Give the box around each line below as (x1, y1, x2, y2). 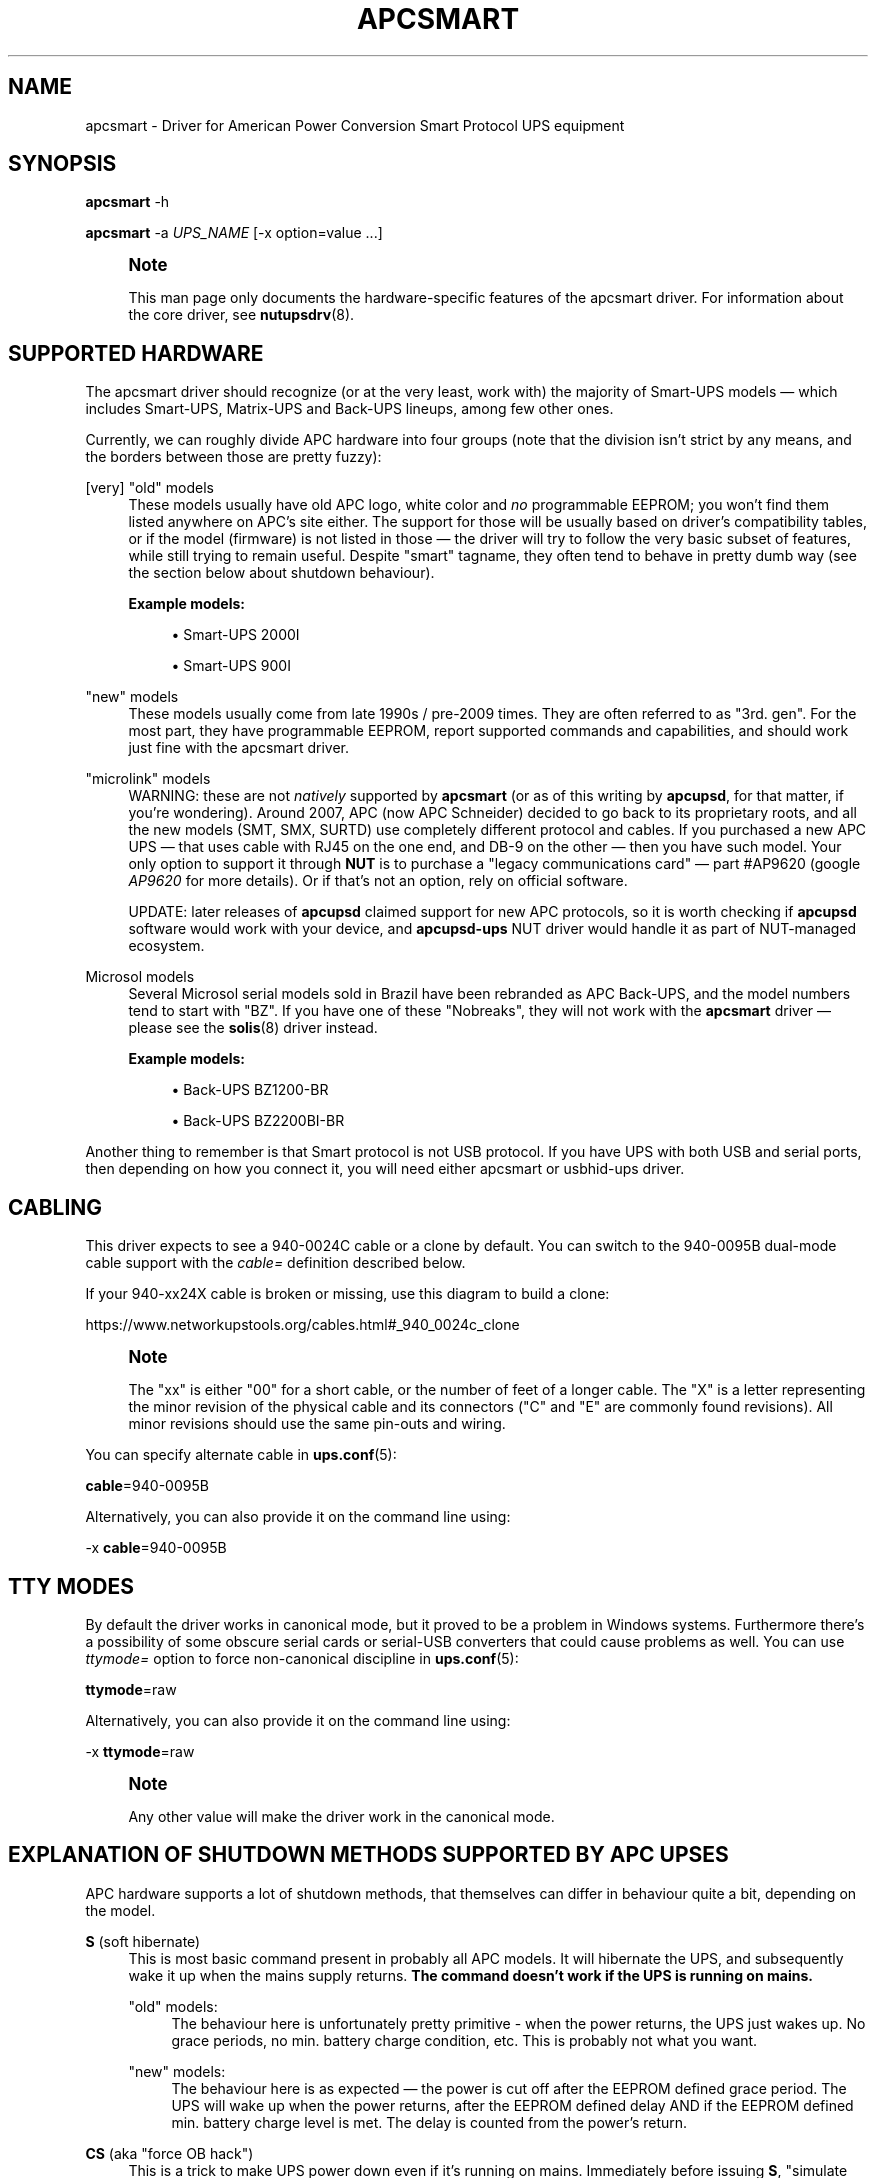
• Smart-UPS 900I (171, 657, 291, 675)
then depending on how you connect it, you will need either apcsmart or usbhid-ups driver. (85, 1160, 685, 1178)
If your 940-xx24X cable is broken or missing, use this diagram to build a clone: (85, 1285, 610, 1303)
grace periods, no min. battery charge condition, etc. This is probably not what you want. (171, 2031, 758, 2049)
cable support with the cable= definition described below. (85, 1254, 466, 1272)
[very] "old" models (85, 479, 214, 497)
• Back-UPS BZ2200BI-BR (171, 1112, 345, 1130)
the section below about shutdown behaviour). (128, 564, 435, 582)
